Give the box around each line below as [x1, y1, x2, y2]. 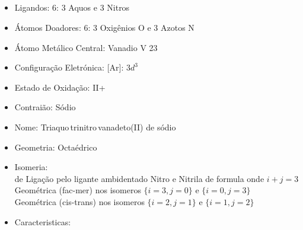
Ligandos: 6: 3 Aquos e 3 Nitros [14, 1, 130, 14]
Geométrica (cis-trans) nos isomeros [14, 195, 145, 207]
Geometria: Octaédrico [14, 140, 97, 153]
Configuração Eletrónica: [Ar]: [14, 61, 124, 74]
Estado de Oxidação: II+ [14, 81, 106, 93]
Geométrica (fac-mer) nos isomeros [14, 184, 141, 196]
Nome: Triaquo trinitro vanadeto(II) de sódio [14, 120, 176, 133]
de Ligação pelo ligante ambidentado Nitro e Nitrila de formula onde [14, 172, 264, 184]
